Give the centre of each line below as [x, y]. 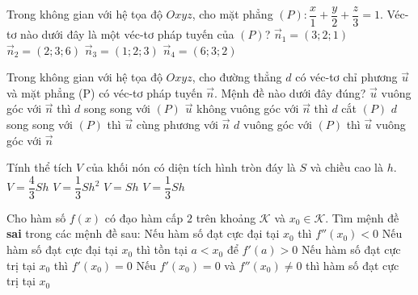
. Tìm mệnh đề [362, 217]
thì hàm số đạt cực [353, 265]
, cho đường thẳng [237, 77]
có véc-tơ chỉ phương [346, 77]
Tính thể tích [40, 167]
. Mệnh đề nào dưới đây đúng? [290, 92]
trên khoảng [226, 217]
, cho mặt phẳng [232, 14]
